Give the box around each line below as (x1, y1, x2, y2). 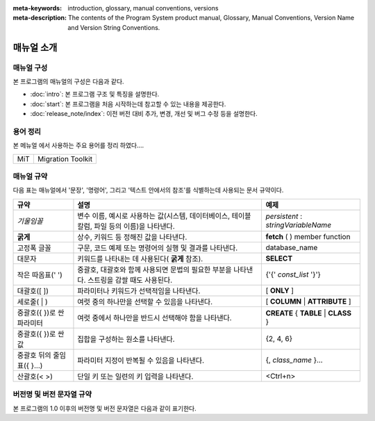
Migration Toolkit (37, 154, 93, 163)
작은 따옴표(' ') (17, 270, 62, 279)
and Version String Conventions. (67, 23, 160, 31)
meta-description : (12, 14, 67, 22)
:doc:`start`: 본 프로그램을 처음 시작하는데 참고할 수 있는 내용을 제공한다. (30, 99, 226, 108)
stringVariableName (265, 220, 332, 229)
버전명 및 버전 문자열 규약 (12, 390, 92, 399)
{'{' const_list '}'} (265, 270, 321, 279)
